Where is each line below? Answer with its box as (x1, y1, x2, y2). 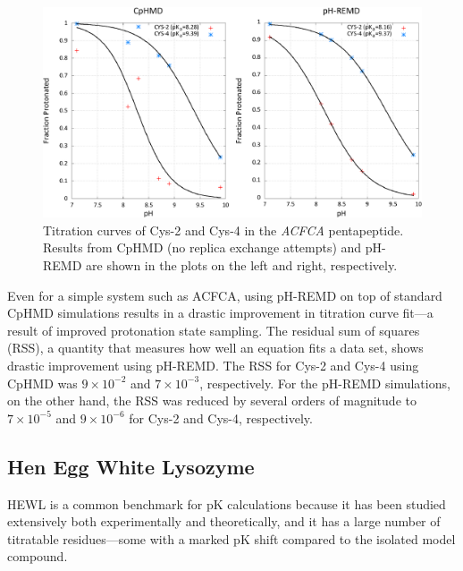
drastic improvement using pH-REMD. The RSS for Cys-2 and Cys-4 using (7, 355, 419, 374)
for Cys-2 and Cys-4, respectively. (129, 408, 313, 427)
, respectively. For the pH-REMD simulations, (199, 373, 450, 392)
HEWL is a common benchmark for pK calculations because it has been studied (7, 494, 446, 513)
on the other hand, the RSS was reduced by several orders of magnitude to (7, 391, 417, 410)
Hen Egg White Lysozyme (7, 452, 255, 480)
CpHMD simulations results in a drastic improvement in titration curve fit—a (7, 303, 434, 322)
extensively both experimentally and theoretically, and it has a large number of (7, 512, 441, 531)
